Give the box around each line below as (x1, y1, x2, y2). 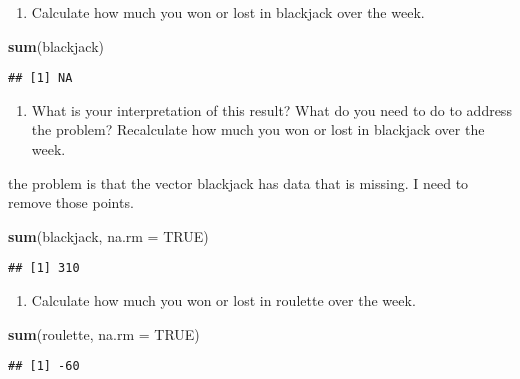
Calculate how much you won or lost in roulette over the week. (31, 290, 416, 311)
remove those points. (8, 192, 134, 213)
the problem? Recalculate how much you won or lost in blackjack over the (31, 119, 485, 140)
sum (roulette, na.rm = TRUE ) (8, 323, 200, 344)
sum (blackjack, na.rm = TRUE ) (8, 225, 209, 246)
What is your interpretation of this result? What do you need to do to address (31, 99, 512, 120)
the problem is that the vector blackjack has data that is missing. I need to (8, 172, 469, 193)
